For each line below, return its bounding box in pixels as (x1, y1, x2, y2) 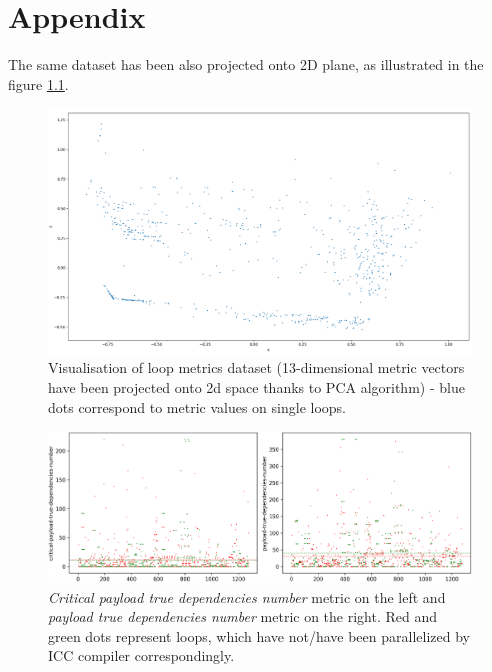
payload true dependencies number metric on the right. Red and (48, 606, 438, 627)
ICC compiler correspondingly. (48, 645, 235, 666)
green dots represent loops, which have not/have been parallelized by (48, 625, 470, 646)
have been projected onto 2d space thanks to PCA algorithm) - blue (48, 377, 465, 398)
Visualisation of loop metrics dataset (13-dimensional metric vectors (48, 357, 465, 378)
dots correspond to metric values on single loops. (48, 396, 346, 417)
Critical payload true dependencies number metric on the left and (48, 586, 446, 607)
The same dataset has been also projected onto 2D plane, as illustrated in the (8, 54, 484, 75)
